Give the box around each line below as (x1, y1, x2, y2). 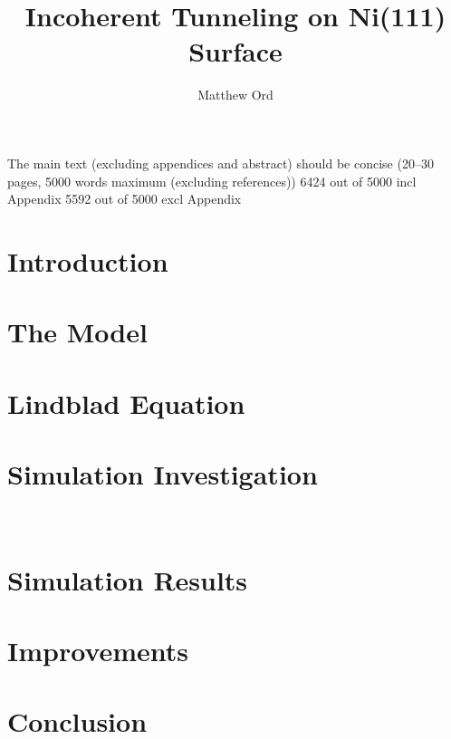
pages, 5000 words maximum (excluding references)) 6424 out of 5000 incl (7, 171, 417, 190)
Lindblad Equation (7, 384, 245, 421)
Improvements (7, 632, 189, 669)
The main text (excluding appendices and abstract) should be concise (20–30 (7, 153, 434, 172)
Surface (188, 33, 283, 70)
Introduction (7, 242, 168, 279)
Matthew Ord (197, 85, 273, 104)
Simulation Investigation (7, 456, 318, 492)
